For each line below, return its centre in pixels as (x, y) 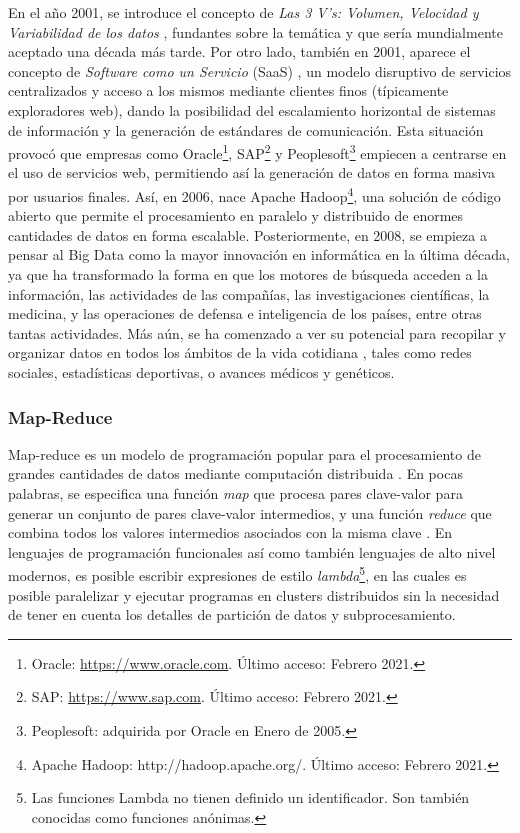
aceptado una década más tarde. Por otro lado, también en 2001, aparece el (239, 51)
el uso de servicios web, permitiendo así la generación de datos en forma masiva (252, 172)
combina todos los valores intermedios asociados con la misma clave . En (230, 532)
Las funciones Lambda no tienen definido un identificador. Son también (250, 797)
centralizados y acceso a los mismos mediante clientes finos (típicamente (228, 90)
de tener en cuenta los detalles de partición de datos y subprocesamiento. (232, 614)
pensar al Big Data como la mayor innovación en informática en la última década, (259, 254)
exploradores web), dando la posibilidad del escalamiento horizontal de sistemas (252, 109)
